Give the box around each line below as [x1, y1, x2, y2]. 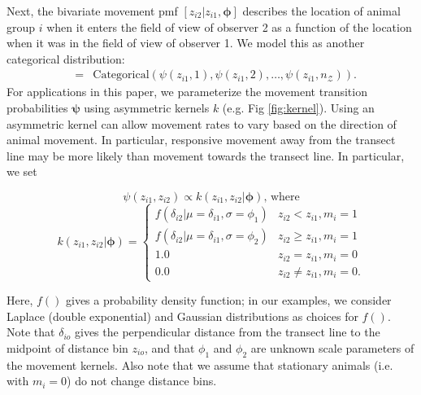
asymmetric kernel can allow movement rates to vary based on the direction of [7, 115, 397, 132]
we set [7, 163, 37, 180]
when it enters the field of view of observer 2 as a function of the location [46, 18, 412, 35]
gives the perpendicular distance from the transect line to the [74, 323, 380, 340]
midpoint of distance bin [7, 339, 128, 356]
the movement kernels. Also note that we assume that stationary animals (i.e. [7, 356, 393, 373]
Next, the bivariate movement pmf [7, 2, 178, 19]
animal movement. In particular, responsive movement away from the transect [7, 131, 396, 148]
